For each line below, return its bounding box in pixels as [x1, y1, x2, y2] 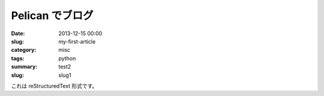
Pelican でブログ [11, 9, 94, 22]
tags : [11, 54, 25, 62]
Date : [11, 30, 25, 37]
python [58, 54, 76, 62]
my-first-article [58, 38, 96, 45]
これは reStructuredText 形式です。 [11, 82, 98, 89]
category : [11, 47, 37, 54]
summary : [11, 63, 38, 70]
